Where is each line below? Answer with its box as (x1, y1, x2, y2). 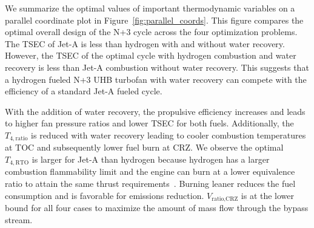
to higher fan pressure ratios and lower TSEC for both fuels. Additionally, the (5, 117, 294, 129)
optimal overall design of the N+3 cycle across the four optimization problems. (5, 25, 298, 38)
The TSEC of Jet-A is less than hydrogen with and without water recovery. (5, 37, 285, 50)
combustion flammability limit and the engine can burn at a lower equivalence (5, 165, 295, 178)
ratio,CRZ (212, 196, 238, 203)
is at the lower (241, 189, 295, 201)
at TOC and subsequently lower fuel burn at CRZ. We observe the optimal (5, 141, 284, 154)
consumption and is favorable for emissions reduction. (5, 189, 204, 201)
